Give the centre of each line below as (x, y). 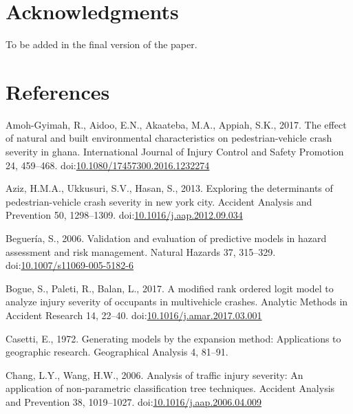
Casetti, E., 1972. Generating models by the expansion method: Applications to (173, 338)
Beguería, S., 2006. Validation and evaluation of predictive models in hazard (166, 238)
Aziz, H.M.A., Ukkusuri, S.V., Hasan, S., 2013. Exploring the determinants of (169, 188)
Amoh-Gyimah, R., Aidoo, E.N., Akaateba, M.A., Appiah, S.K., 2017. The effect (176, 124)
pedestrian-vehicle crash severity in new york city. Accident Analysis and (159, 201)
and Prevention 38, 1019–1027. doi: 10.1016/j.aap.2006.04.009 (134, 401)
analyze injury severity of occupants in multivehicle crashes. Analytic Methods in (177, 302)
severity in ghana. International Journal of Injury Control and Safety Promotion (175, 152)
